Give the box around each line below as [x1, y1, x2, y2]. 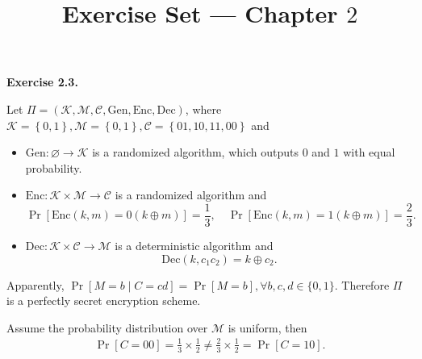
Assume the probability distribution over [6, 319, 208, 336]
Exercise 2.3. [6, 73, 78, 90]
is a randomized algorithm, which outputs [92, 144, 299, 161]
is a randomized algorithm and [115, 186, 267, 203]
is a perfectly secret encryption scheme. [6, 292, 201, 309]
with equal [343, 144, 395, 161]
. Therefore [334, 276, 390, 293]
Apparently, [6, 276, 65, 293]
